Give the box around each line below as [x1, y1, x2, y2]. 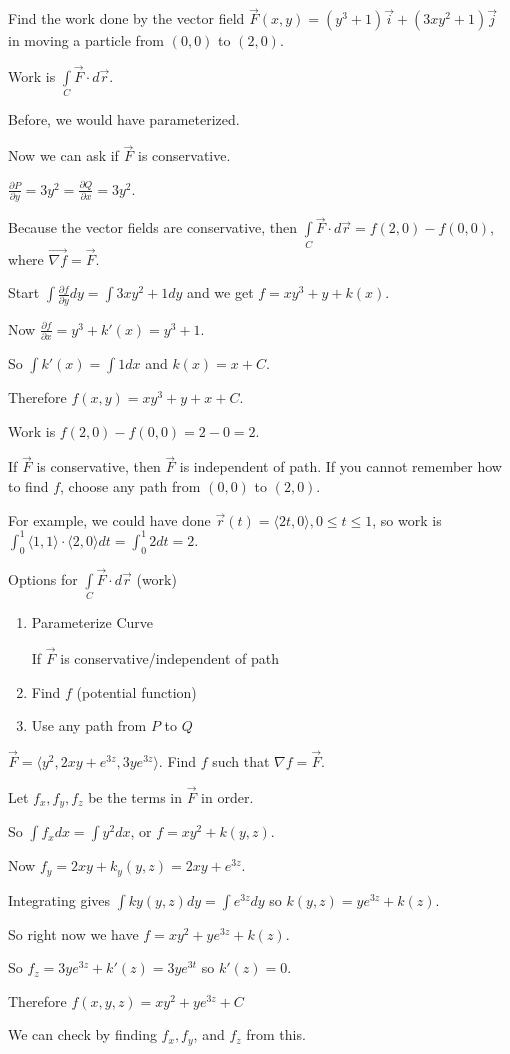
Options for [8, 568, 78, 589]
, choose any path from [60, 476, 201, 497]
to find [8, 476, 49, 497]
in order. [201, 786, 254, 807]
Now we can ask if [8, 145, 119, 166]
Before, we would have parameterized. [8, 109, 240, 130]
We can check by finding [8, 1024, 157, 1045]
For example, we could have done [8, 509, 211, 530]
